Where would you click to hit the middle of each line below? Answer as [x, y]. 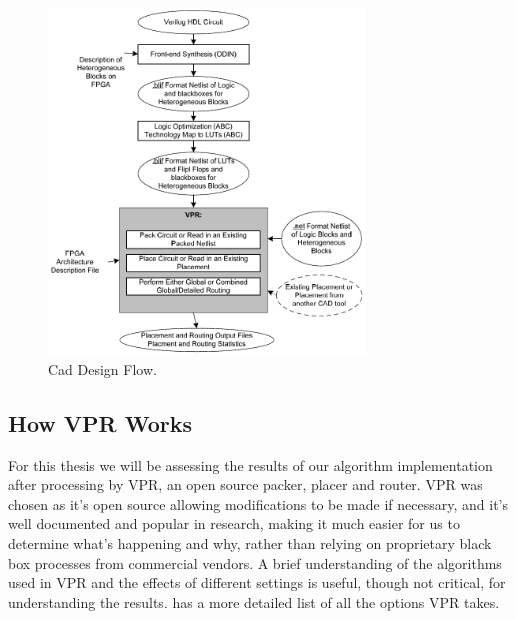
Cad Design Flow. [102, 368]
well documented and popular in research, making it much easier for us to [234, 523]
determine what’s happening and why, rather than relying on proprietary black [250, 542]
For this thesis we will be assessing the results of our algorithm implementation [250, 464]
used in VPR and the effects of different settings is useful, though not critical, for [257, 582]
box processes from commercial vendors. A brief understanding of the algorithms [255, 562]
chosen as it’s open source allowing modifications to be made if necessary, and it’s [258, 503]
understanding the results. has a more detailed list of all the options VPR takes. [254, 601]
